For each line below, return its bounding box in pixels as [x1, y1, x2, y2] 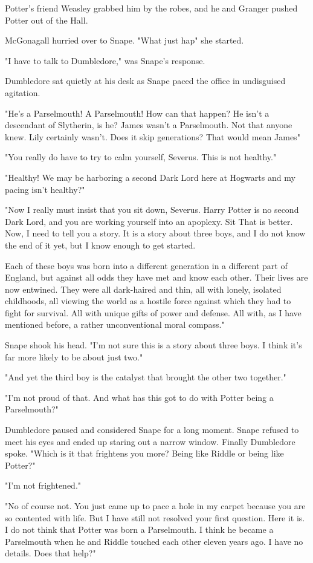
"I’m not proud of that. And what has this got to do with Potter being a [5, 391, 274, 403]
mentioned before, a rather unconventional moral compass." [5, 318, 225, 331]
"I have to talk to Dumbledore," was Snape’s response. [5, 54, 205, 67]
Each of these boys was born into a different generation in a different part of [5, 259, 288, 272]
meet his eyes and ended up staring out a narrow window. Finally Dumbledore [5, 435, 295, 447]
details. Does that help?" [5, 547, 96, 559]
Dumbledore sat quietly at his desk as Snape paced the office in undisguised [5, 74, 286, 87]
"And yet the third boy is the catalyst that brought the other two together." [5, 371, 286, 383]
